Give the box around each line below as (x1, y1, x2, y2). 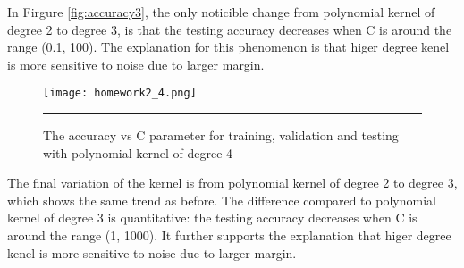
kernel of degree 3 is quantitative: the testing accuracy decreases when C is (7, 208, 418, 227)
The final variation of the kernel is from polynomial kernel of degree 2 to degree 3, (7, 173, 458, 192)
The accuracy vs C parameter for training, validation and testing (43, 126, 399, 145)
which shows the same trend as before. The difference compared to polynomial (7, 190, 436, 209)
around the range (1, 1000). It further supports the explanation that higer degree (7, 226, 451, 244)
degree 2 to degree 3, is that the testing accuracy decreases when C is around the (7, 20, 452, 38)
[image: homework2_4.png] (43, 87, 197, 100)
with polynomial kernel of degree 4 (43, 143, 233, 162)
